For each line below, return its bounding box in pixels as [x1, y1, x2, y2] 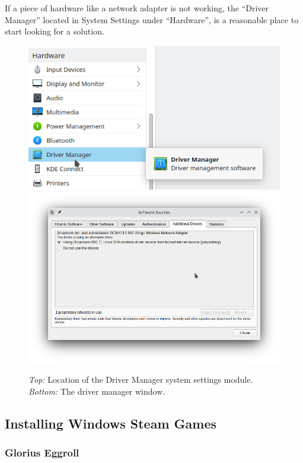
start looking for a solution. [5, 25, 104, 37]
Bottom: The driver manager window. [28, 385, 165, 397]
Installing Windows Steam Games [5, 414, 217, 432]
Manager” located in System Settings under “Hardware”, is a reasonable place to [5, 13, 299, 26]
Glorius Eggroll [5, 445, 79, 460]
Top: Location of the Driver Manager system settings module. [28, 373, 253, 386]
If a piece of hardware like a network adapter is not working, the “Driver [5, 2, 269, 14]
